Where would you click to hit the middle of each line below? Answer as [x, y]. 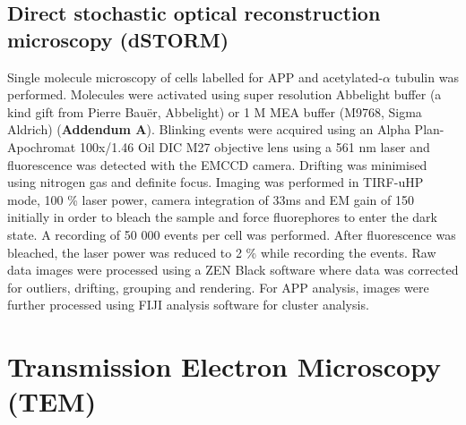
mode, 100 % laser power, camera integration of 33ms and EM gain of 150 [211, 199]
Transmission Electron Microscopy [224, 366]
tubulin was [427, 76]
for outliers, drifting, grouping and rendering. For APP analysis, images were [218, 287]
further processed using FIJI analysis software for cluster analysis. [188, 305]
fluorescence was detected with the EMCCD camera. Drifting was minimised [217, 164]
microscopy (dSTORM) [118, 39]
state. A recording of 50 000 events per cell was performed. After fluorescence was [232, 234]
